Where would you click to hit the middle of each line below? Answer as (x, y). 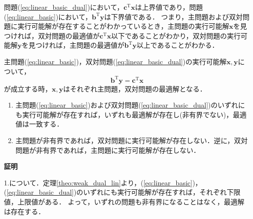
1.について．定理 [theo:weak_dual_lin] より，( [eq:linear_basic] (98, 182)
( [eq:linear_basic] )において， (48, 16)
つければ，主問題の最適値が (80, 45)
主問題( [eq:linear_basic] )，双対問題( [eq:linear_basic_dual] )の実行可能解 (115, 61)
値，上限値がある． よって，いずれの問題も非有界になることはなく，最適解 (124, 201)
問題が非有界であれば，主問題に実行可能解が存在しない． (108, 150)
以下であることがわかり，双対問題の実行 (176, 35)
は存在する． (24, 211)
